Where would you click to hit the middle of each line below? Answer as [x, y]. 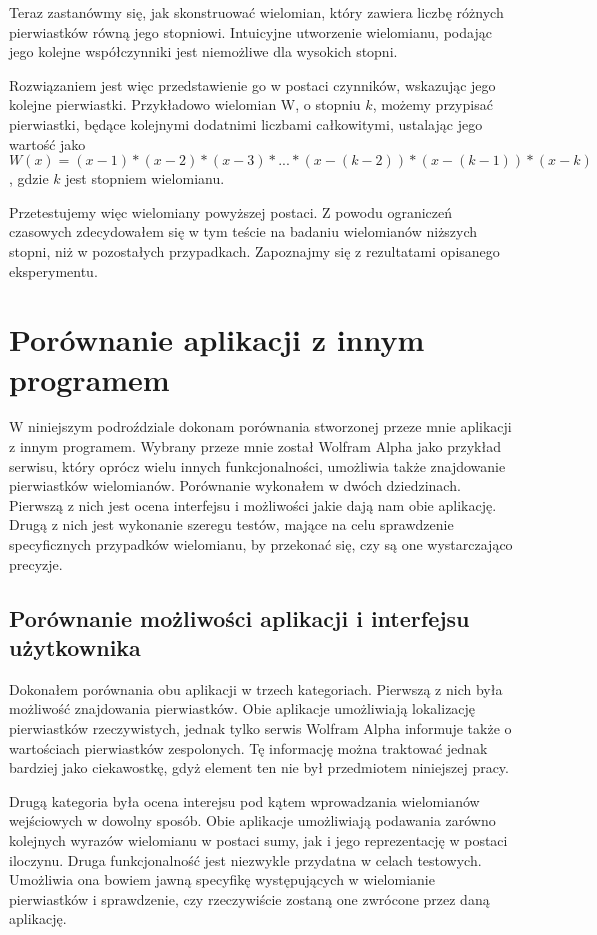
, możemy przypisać [432, 104]
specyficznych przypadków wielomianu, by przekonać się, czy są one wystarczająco [261, 544]
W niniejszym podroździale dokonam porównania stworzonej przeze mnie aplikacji [260, 426]
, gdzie [29, 178]
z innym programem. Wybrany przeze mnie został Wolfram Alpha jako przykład [255, 446]
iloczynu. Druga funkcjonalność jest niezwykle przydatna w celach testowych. [245, 859]
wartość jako [47, 143]
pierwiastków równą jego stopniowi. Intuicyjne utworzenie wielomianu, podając [250, 31]
